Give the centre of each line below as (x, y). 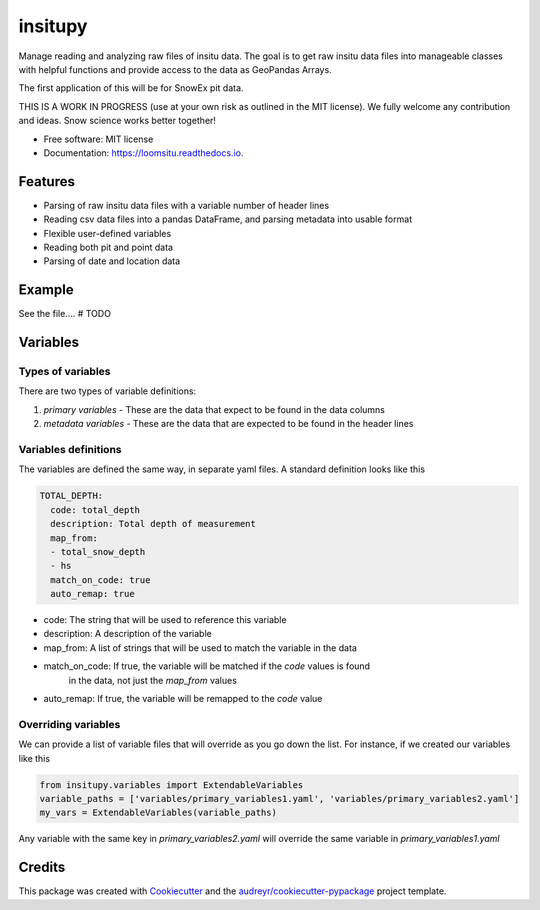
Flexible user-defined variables (107, 233)
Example (46, 290)
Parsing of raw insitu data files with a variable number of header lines (186, 205)
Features (46, 181)
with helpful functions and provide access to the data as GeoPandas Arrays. (175, 69)
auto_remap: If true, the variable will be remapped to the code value (183, 698)
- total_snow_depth (98, 551)
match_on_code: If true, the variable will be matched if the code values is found (206, 666)
